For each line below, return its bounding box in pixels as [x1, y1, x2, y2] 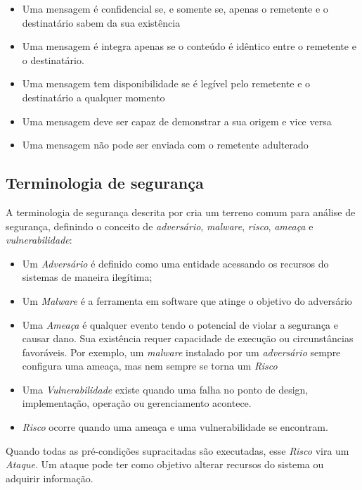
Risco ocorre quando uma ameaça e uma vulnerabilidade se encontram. [22, 420, 328, 434]
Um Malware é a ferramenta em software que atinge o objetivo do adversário [22, 293, 352, 308]
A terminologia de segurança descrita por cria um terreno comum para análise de [6, 204, 356, 219]
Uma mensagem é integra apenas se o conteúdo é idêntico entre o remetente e [22, 39, 356, 54]
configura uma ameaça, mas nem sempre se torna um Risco [22, 358, 278, 373]
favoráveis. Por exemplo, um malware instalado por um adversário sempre [22, 344, 341, 359]
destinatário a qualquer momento [22, 89, 165, 104]
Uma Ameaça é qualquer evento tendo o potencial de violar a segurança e [22, 317, 338, 332]
